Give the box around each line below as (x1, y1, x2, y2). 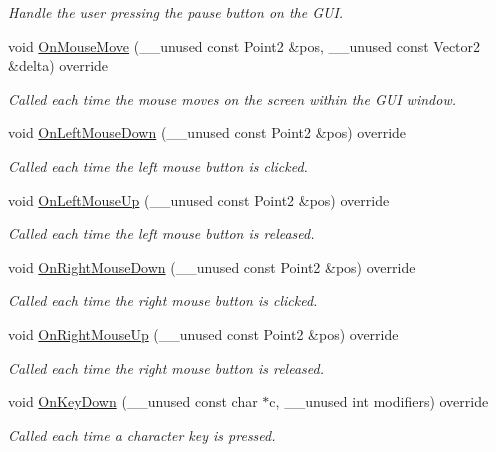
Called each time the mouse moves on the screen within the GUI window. (8, 88, 456, 109)
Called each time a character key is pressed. (8, 424, 276, 445)
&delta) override (8, 55, 109, 76)
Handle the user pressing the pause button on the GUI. (8, 2, 344, 22)
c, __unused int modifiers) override (269, 391, 489, 412)
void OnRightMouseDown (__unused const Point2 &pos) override (8, 256, 416, 277)
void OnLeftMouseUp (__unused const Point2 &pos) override (8, 189, 390, 210)
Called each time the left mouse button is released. (8, 223, 315, 244)
